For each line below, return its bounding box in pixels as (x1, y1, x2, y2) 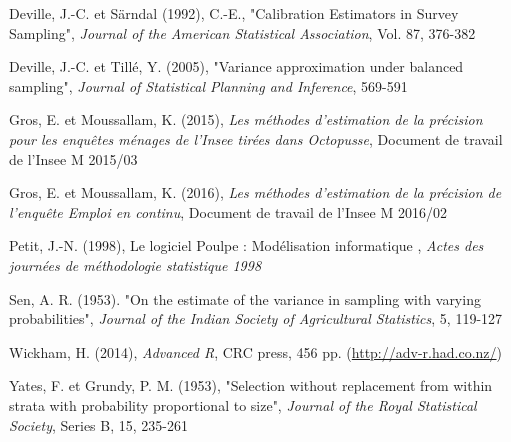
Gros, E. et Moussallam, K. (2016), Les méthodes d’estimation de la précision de (9, 182, 502, 203)
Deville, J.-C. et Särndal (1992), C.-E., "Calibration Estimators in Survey (9, 3, 459, 23)
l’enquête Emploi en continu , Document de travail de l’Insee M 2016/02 (9, 201, 447, 222)
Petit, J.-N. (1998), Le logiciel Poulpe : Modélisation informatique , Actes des (9, 235, 484, 256)
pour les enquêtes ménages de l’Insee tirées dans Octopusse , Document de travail (9, 128, 503, 149)
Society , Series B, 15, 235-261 (9, 414, 188, 435)
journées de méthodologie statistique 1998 (9, 254, 262, 275)
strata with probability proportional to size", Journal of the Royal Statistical (9, 394, 477, 415)
